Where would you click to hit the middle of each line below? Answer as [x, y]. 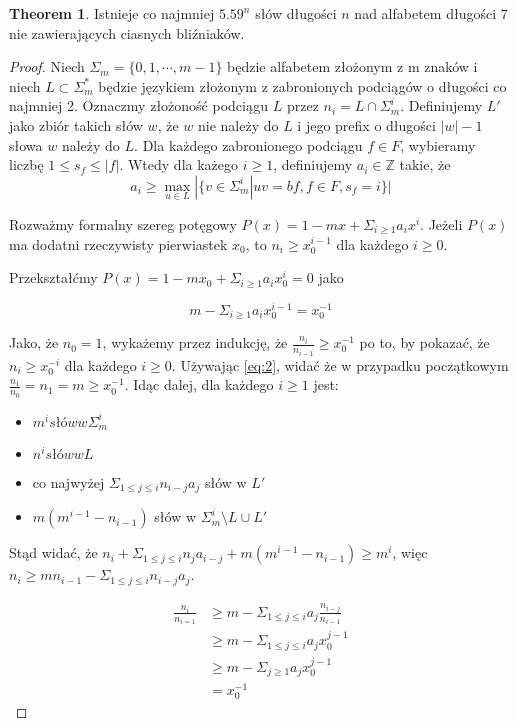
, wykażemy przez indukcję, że [195, 342]
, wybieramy [438, 144]
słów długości [296, 13]
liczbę [26, 164]
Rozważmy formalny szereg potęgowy [123, 223]
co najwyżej [68, 482]
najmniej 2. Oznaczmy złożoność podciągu [139, 105]
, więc [410, 552]
